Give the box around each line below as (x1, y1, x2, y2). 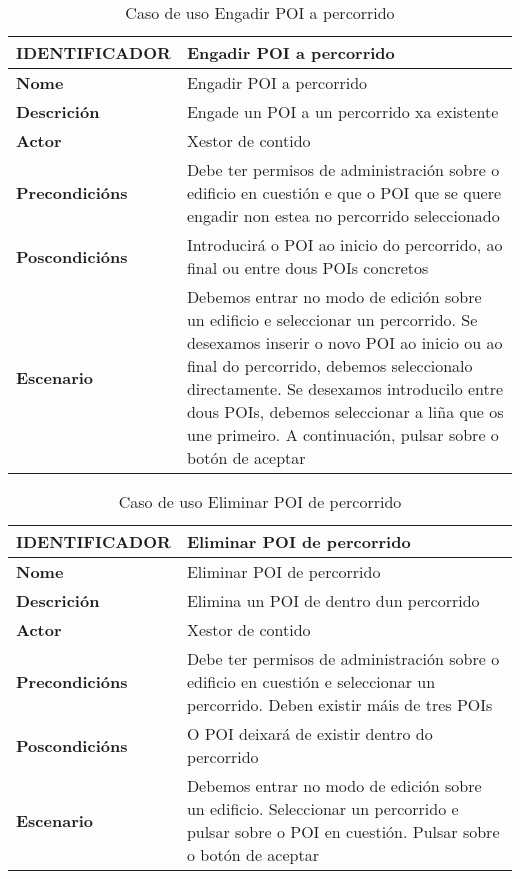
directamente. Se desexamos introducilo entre (186, 377, 504, 400)
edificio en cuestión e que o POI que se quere (186, 181, 502, 204)
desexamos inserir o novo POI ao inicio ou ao (186, 331, 503, 354)
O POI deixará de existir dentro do (186, 722, 433, 745)
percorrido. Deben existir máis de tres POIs (186, 693, 493, 716)
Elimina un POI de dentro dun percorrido (186, 589, 480, 612)
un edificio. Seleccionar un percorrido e (186, 797, 459, 820)
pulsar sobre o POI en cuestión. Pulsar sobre (186, 820, 500, 843)
